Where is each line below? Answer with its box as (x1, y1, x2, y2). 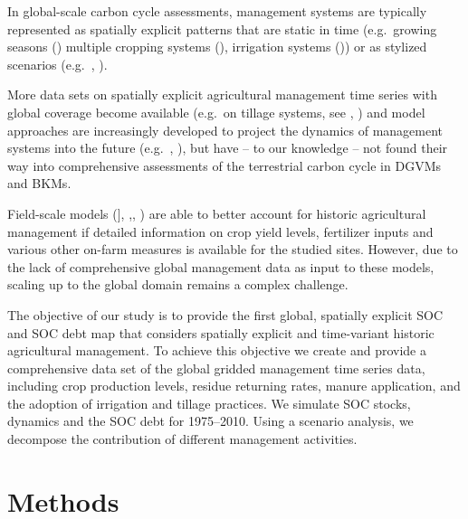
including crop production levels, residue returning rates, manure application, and (7, 376, 461, 395)
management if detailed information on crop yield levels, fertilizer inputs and (7, 222, 434, 241)
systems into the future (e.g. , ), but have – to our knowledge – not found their (7, 138, 448, 157)
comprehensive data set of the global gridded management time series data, (7, 358, 425, 377)
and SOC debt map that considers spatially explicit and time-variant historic (7, 323, 435, 342)
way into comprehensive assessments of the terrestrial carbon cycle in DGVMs (7, 156, 441, 175)
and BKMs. (7, 174, 72, 193)
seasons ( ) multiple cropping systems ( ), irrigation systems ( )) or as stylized (7, 37, 427, 56)
